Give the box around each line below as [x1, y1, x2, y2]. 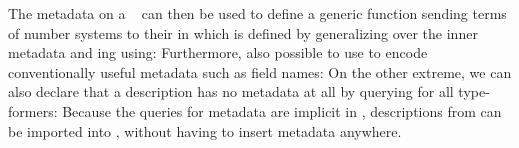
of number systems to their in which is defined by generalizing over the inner [8, 22, 478, 43]
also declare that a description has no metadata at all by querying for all [8, 81, 454, 102]
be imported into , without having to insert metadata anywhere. [8, 120, 402, 141]
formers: [8, 100, 58, 121]
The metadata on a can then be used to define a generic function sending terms [8, 3, 507, 23]
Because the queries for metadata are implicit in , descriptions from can [62, 100, 502, 121]
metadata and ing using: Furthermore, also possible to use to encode [8, 42, 428, 63]
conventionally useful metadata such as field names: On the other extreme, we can [8, 61, 512, 82]
